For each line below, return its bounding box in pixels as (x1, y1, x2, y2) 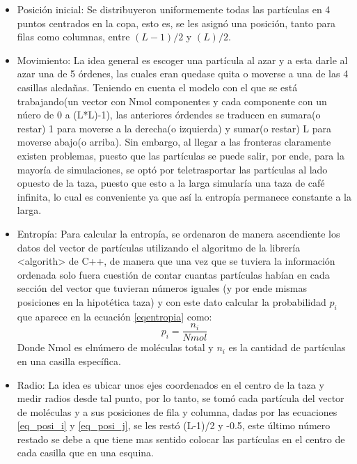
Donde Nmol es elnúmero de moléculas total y (17, 340, 214, 355)
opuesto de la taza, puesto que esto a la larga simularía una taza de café (17, 176, 325, 190)
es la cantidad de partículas (228, 340, 346, 355)
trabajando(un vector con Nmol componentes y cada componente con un (17, 93, 327, 108)
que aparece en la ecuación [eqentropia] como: (17, 309, 212, 323)
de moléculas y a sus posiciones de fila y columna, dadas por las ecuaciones (17, 404, 338, 419)
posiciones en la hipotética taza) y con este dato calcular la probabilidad (17, 294, 326, 309)
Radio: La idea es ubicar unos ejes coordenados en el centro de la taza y (17, 377, 324, 392)
